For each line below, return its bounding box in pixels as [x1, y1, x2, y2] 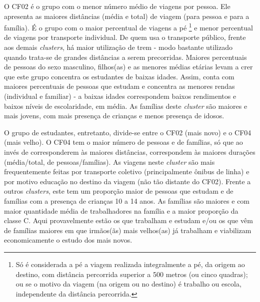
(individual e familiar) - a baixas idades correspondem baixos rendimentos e [4, 91, 236, 101]
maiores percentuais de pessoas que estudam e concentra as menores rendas [4, 81, 235, 91]
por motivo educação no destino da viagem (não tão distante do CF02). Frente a [4, 176, 251, 186]
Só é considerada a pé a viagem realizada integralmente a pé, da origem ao [15, 259, 245, 269]
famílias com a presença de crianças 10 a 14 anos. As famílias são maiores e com [4, 195, 250, 206]
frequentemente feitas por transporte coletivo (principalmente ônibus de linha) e [4, 166, 249, 177]
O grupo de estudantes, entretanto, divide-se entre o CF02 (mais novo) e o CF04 [4, 127, 251, 137]
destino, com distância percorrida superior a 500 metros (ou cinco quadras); [15, 269, 248, 279]
